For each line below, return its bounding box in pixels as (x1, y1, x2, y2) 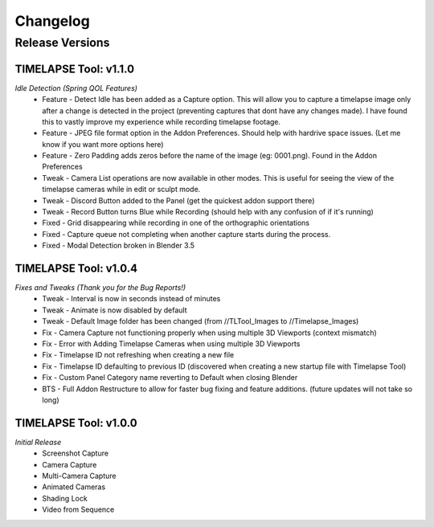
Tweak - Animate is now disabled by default (42, 305, 188, 315)
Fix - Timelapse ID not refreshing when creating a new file (42, 350, 235, 360)
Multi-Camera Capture (42, 471, 117, 481)
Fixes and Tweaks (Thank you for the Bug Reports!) (14, 283, 186, 292)
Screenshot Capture (42, 448, 108, 458)
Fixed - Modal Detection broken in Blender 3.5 (42, 241, 195, 251)
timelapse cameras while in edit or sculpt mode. (42, 185, 201, 194)
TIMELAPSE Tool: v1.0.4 (14, 262, 138, 275)
